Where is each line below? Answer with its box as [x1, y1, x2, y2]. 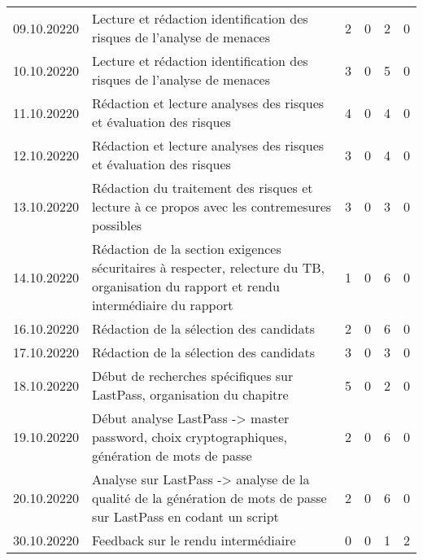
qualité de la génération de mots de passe [91, 488, 327, 507]
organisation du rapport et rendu [91, 277, 280, 295]
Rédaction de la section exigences [91, 239, 281, 258]
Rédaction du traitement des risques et [91, 178, 313, 197]
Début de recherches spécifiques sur [91, 366, 294, 385]
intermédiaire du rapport [91, 295, 233, 314]
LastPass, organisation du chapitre [91, 385, 289, 404]
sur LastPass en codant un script [91, 507, 279, 526]
